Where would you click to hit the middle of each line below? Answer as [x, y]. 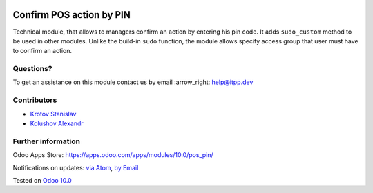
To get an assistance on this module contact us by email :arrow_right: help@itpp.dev [133, 82]
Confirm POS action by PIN [71, 15]
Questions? [32, 69]
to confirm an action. [42, 51]
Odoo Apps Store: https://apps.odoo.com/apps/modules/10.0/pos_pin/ [113, 155]
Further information [47, 141]
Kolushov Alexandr [57, 123]
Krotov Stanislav [53, 114]
